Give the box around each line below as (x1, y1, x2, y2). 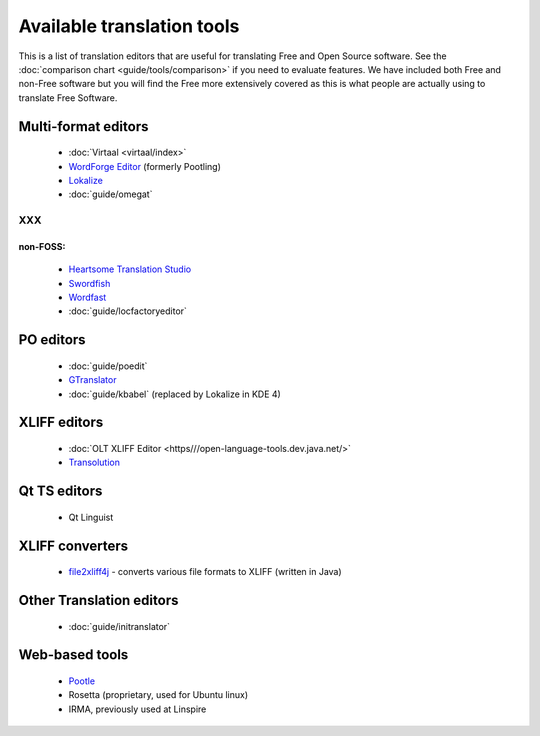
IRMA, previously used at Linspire (68, 703, 207, 715)
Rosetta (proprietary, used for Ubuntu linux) (68, 689, 249, 701)
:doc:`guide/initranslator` (68, 620, 170, 632)
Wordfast (68, 291, 107, 304)
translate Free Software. (18, 91, 118, 104)
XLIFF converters (18, 537, 129, 554)
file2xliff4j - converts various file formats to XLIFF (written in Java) (68, 566, 342, 578)
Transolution (68, 456, 120, 469)
